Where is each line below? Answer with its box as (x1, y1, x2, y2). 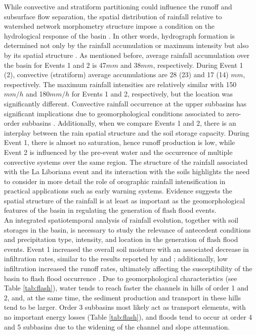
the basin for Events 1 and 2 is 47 (4, 59, 106, 70)
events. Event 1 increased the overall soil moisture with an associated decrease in (4, 243, 249, 254)
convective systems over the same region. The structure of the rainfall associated (4, 156, 248, 167)
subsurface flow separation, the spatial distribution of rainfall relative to (4, 11, 222, 21)
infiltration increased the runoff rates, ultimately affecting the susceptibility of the (4, 263, 253, 274)
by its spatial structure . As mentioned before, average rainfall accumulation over (4, 49, 250, 60)
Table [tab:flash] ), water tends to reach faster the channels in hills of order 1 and (4, 283, 249, 293)
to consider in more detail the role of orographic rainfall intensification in (4, 176, 226, 186)
